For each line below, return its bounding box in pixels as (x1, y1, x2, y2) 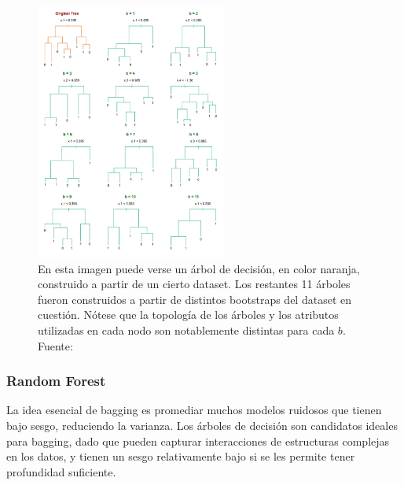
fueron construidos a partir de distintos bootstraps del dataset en (38, 291, 351, 307)
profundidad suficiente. (6, 463, 116, 479)
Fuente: (38, 337, 73, 354)
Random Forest (6, 371, 106, 391)
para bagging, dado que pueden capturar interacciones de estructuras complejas (6, 432, 390, 449)
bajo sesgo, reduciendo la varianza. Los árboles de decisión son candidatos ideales (6, 417, 398, 434)
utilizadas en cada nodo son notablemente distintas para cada (38, 322, 335, 339)
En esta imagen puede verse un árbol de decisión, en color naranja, (38, 260, 360, 276)
